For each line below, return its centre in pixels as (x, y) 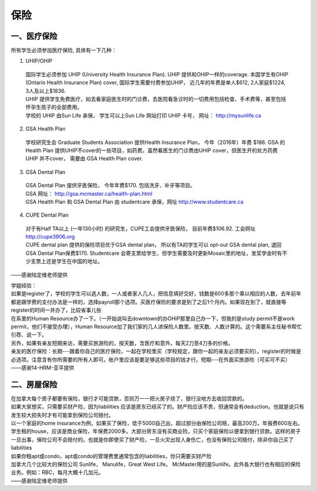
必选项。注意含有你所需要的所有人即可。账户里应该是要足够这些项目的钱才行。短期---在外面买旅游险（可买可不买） (151, 359)
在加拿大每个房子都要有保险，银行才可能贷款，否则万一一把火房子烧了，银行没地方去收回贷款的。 (129, 398)
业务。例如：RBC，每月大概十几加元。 (57, 472)
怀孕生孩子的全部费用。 (54, 107)
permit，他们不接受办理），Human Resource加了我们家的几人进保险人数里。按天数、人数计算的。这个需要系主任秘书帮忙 (156, 327)
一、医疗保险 (34, 36)
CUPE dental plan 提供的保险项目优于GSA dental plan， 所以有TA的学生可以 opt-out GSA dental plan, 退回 (154, 245)
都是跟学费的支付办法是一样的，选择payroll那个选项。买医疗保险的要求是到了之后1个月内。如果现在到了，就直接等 (149, 302)
